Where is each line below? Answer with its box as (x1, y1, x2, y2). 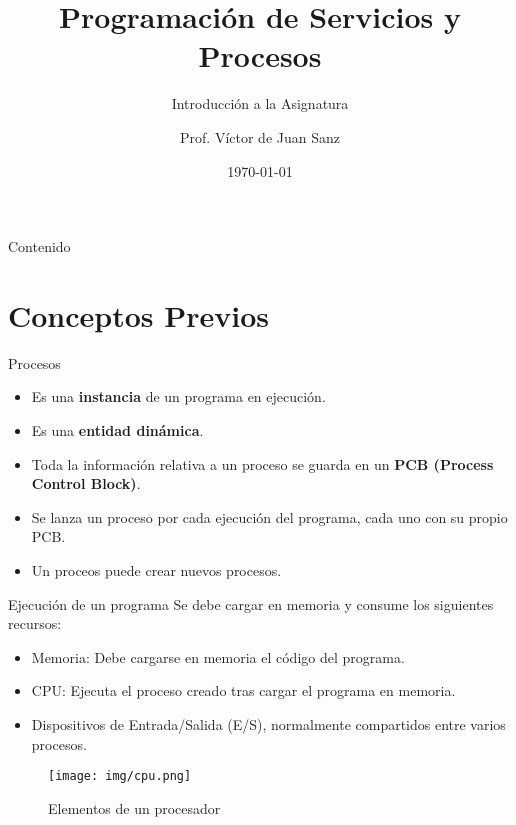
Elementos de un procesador (48, 797, 221, 818)
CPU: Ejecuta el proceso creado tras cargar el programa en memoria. (31, 680, 456, 701)
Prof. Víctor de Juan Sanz (180, 126, 340, 147)
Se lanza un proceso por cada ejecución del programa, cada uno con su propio (31, 506, 508, 527)
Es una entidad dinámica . (31, 420, 204, 440)
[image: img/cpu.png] (48, 769, 192, 784)
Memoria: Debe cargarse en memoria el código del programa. (31, 646, 405, 667)
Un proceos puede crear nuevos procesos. (31, 559, 282, 580)
